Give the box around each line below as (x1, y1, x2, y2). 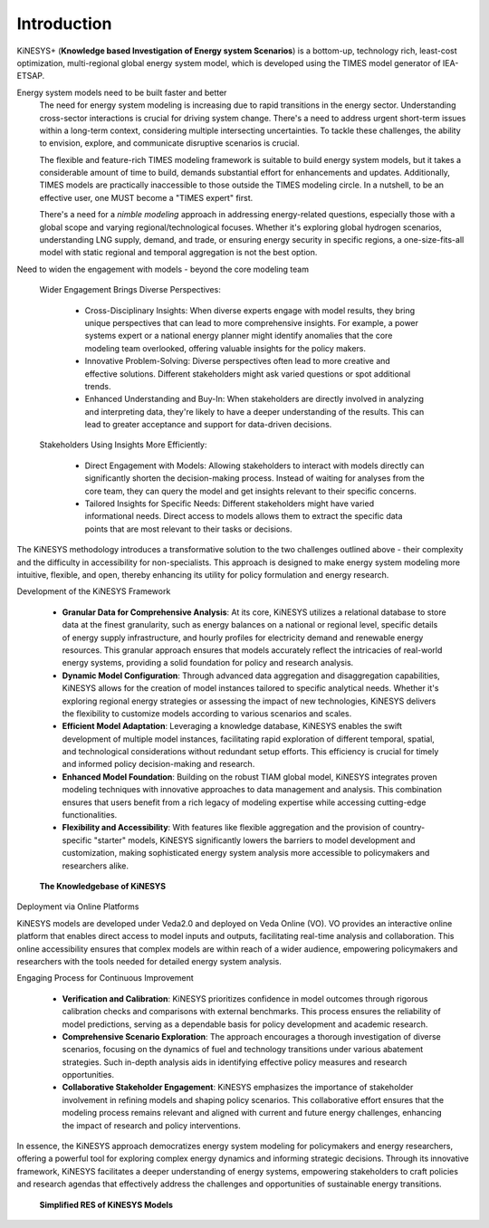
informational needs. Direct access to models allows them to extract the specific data (84, 511, 403, 522)
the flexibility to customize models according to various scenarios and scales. (62, 707, 352, 719)
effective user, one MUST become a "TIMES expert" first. (39, 192, 254, 203)
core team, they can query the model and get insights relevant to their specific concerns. (84, 485, 417, 496)
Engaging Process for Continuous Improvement (16, 973, 194, 983)
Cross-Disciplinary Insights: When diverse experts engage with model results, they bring (84, 304, 416, 316)
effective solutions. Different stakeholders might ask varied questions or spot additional (84, 368, 411, 379)
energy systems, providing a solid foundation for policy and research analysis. (62, 657, 354, 668)
